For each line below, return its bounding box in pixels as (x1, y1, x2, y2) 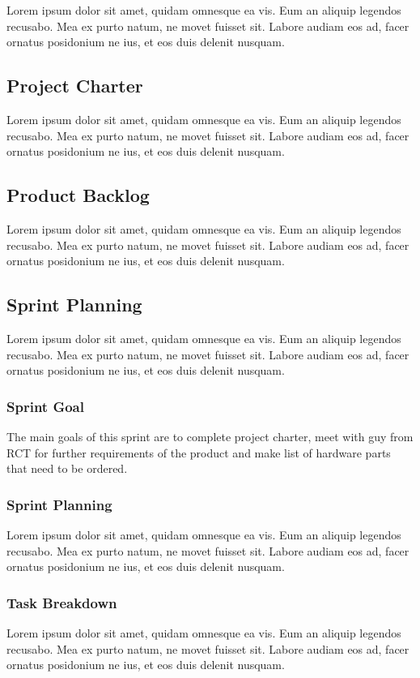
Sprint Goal (6, 396, 84, 416)
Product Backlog (6, 182, 150, 208)
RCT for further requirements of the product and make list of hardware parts (6, 444, 391, 461)
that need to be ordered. (6, 460, 128, 477)
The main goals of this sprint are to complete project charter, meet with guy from (6, 427, 414, 444)
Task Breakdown (6, 592, 117, 612)
